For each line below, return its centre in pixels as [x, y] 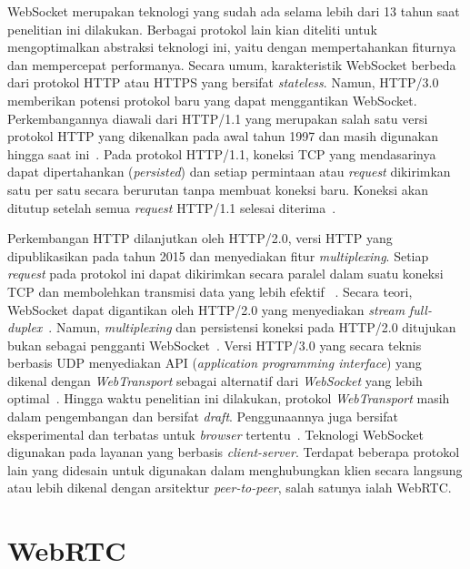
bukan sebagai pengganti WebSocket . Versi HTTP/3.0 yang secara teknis [215, 345]
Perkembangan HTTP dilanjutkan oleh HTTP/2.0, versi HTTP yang [200, 238]
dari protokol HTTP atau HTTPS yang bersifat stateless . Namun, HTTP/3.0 [223, 82]
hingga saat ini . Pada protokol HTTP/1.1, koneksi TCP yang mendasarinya [222, 153]
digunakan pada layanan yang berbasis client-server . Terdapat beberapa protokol [234, 452]
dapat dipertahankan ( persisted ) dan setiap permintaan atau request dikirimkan [229, 172]
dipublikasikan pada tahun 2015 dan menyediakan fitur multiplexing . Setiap [218, 255]
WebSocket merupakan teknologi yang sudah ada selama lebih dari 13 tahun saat [234, 11]
